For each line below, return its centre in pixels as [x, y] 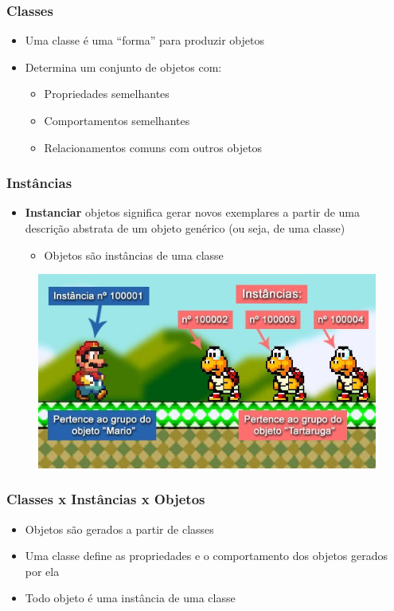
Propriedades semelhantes [107, 94]
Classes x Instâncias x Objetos [106, 499]
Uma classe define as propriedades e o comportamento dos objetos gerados [207, 556]
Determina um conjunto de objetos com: [123, 67]
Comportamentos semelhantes [117, 120]
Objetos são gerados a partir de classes [119, 529]
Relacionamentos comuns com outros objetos [153, 147]
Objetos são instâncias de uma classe [134, 255]
